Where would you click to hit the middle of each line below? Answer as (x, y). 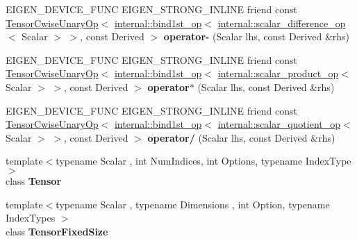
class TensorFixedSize (57, 231)
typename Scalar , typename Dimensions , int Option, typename (193, 204)
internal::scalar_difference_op (282, 23)
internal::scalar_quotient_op (279, 124)
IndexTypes (31, 218)
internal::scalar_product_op (278, 73)
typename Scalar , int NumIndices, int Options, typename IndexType (204, 161)
